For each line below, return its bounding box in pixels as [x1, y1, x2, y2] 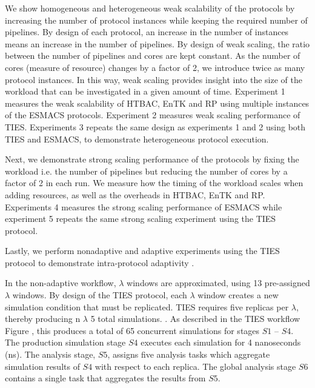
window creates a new [197, 289, 279, 301]
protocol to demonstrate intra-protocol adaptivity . [5, 256, 194, 269]
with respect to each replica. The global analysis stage [94, 360, 296, 372]
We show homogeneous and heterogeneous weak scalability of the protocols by [5, 2, 295, 14]
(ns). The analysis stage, [5, 348, 96, 361]
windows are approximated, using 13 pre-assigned [127, 276, 310, 289]
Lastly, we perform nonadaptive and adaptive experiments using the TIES [5, 244, 280, 257]
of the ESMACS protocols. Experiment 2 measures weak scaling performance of [5, 109, 300, 121]
